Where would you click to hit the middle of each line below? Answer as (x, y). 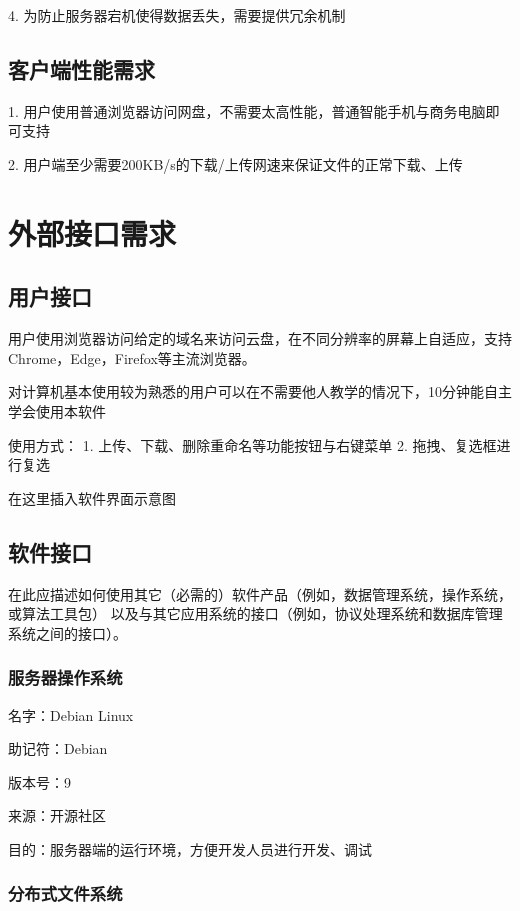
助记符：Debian (58, 748)
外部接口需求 (92, 232)
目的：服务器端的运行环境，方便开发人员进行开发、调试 (190, 848)
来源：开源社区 (57, 815)
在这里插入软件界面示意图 (92, 497)
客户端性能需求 (81, 68)
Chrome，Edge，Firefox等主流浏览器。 (132, 357)
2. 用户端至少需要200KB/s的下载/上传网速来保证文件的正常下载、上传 (235, 163)
